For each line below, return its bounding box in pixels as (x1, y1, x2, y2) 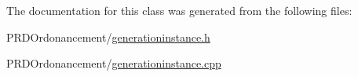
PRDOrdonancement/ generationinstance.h (6, 28, 210, 45)
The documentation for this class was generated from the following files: (6, 2, 353, 18)
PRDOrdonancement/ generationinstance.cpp (6, 55, 221, 71)
